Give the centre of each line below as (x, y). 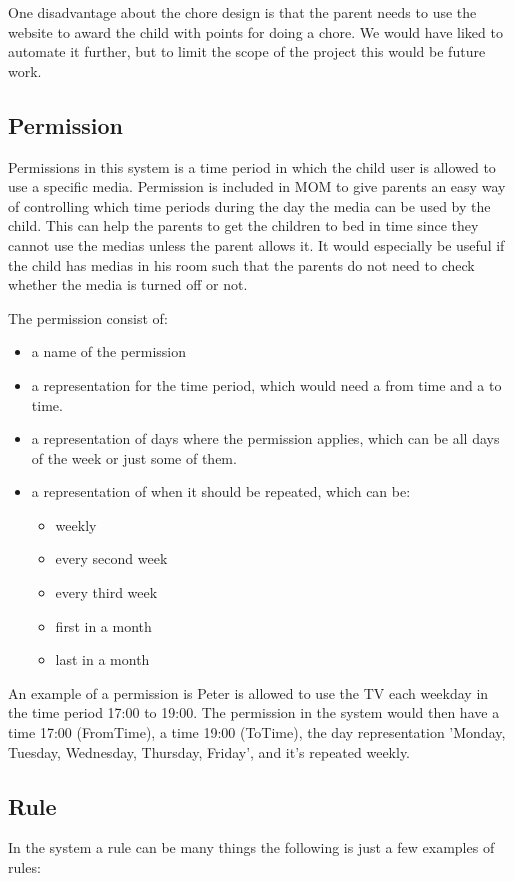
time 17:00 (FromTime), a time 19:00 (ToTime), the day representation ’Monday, (257, 732)
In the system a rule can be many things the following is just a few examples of (251, 847)
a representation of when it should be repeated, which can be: (221, 491)
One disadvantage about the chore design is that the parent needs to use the (242, 12)
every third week (106, 592)
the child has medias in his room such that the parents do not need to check (241, 264)
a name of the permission (108, 351)
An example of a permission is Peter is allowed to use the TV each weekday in (248, 692)
